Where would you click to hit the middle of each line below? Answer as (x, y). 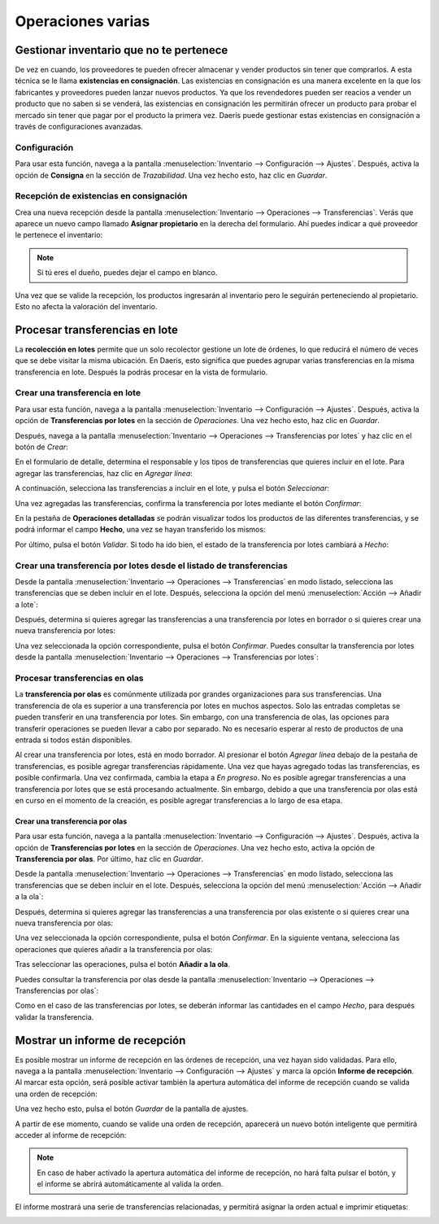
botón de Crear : (41, 447)
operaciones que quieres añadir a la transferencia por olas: (114, 949)
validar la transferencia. (54, 1016)
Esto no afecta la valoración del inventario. (86, 307)
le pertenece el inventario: (59, 235)
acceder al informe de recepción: (71, 1135)
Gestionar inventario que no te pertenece (122, 50)
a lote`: (26, 604)
